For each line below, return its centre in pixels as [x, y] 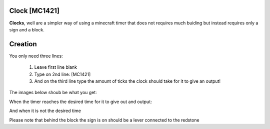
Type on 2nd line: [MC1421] [62, 74]
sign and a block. [27, 29]
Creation [23, 44]
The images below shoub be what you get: [53, 93]
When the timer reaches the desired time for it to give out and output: [80, 102]
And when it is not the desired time [45, 111]
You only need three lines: [36, 56]
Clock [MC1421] [34, 11]
